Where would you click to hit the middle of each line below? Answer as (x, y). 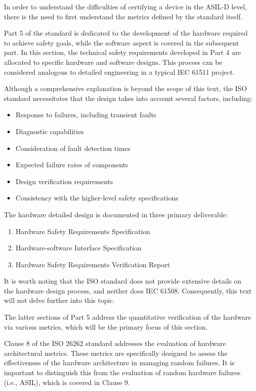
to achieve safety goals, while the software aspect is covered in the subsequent (122, 42)
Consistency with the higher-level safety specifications (97, 198)
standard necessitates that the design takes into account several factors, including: (128, 98)
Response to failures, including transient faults (86, 115)
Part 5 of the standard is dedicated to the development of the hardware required (126, 33)
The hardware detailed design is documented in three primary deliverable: (116, 214)
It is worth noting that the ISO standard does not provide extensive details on (123, 281)
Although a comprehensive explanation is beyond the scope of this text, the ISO (126, 88)
